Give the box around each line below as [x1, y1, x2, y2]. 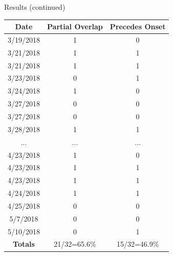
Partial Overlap [47, 21, 103, 32]
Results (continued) [4, 2, 66, 12]
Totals [13, 239, 35, 249]
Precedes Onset [110, 21, 166, 32]
